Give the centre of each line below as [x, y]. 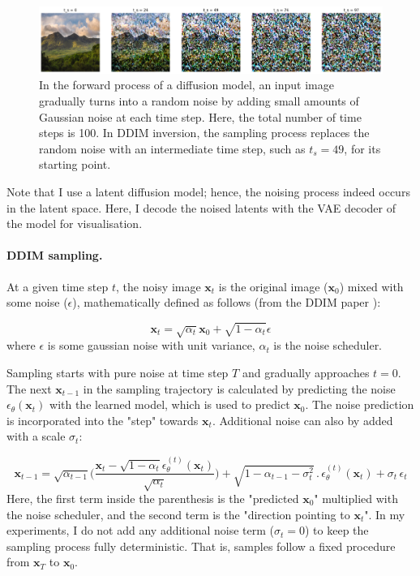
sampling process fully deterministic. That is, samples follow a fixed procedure [201, 546]
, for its [362, 148]
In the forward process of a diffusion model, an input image [186, 85]
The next [29, 388]
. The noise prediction [360, 404]
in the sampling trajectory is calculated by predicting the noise [239, 388]
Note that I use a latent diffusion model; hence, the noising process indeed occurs [208, 192]
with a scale [36, 436]
